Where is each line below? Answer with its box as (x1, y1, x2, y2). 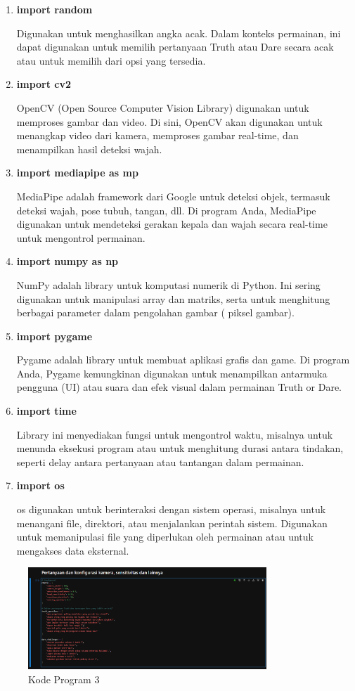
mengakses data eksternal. (16, 543, 129, 557)
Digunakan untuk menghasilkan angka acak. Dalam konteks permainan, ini (16, 25, 341, 40)
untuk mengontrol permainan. (16, 230, 146, 245)
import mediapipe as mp (16, 165, 138, 180)
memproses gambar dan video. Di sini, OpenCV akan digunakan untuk (16, 114, 323, 129)
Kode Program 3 (28, 671, 100, 686)
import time (16, 403, 77, 418)
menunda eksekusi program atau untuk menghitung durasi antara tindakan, (16, 441, 344, 456)
